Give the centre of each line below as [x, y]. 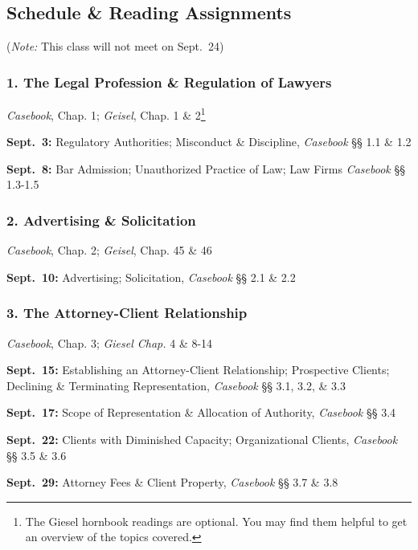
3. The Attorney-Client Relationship [127, 313]
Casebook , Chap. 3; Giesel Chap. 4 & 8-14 [110, 342]
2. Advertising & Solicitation [101, 220]
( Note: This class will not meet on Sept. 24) [115, 46]
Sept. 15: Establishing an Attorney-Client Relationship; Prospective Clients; [198, 370]
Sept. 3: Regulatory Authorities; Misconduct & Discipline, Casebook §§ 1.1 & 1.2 [209, 142]
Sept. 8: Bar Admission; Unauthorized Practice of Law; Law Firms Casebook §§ [206, 168]
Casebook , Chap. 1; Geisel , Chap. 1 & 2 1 [106, 114]
